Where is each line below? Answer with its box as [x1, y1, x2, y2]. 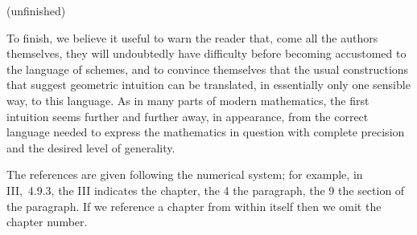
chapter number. [6, 213, 88, 230]
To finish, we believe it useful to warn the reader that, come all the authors [6, 29, 378, 46]
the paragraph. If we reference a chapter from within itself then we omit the [6, 197, 382, 214]
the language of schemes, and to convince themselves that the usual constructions [6, 60, 409, 77]
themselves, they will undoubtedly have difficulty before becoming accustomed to [6, 45, 407, 62]
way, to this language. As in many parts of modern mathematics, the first [6, 91, 370, 108]
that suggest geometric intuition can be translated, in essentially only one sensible [6, 76, 411, 93]
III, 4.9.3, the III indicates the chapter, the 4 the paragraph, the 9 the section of [6, 181, 405, 198]
